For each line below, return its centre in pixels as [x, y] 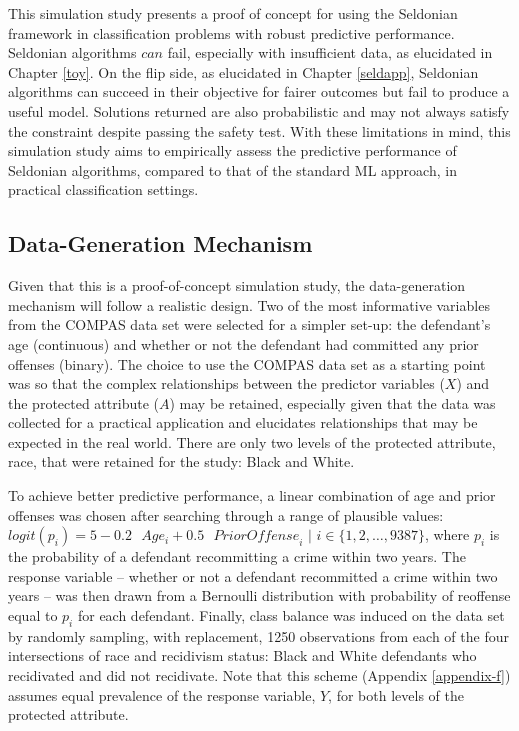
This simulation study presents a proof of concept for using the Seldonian [233, 13]
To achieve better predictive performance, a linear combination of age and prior [252, 495]
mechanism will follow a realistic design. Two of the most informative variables [249, 304]
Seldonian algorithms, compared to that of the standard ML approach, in [232, 169]
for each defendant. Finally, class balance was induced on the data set [291, 615]
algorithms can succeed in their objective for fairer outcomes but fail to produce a [259, 91]
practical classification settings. [103, 189]
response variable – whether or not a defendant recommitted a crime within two [253, 575]
